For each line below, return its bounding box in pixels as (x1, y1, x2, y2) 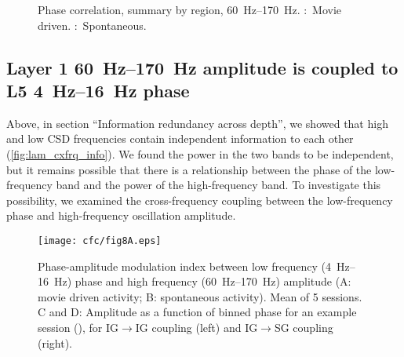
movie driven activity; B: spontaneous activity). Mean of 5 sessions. (38, 288, 362, 304)
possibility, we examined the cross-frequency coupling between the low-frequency (6, 191, 393, 208)
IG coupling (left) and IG (135, 319, 258, 335)
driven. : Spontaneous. (38, 16, 147, 33)
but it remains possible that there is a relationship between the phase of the (6, 161, 372, 177)
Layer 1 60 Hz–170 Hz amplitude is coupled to (6, 55, 399, 79)
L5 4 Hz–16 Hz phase (6, 78, 190, 102)
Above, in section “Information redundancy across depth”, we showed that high (6, 115, 388, 131)
